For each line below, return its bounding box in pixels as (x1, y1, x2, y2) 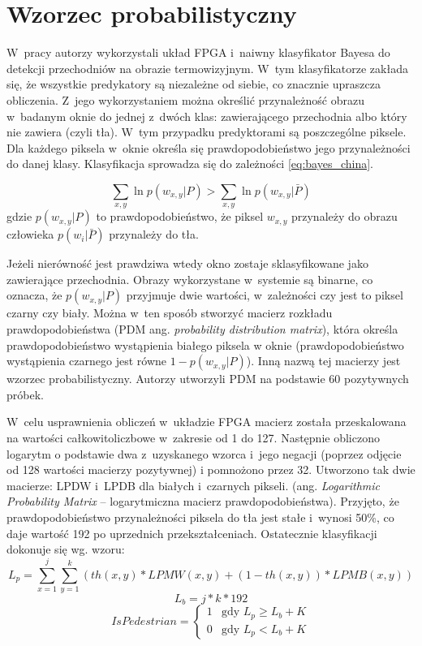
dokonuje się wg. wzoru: (6, 540, 125, 558)
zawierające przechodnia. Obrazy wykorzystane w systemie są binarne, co (6, 270, 373, 287)
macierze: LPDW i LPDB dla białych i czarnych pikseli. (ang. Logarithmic (6, 476, 381, 493)
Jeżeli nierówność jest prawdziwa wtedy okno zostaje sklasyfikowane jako (6, 255, 368, 272)
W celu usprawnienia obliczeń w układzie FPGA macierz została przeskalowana (6, 413, 407, 430)
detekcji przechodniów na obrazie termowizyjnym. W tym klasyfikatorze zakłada (6, 59, 408, 76)
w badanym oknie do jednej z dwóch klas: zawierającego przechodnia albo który (6, 107, 407, 124)
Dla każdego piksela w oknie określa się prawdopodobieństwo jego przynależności (6, 139, 411, 156)
